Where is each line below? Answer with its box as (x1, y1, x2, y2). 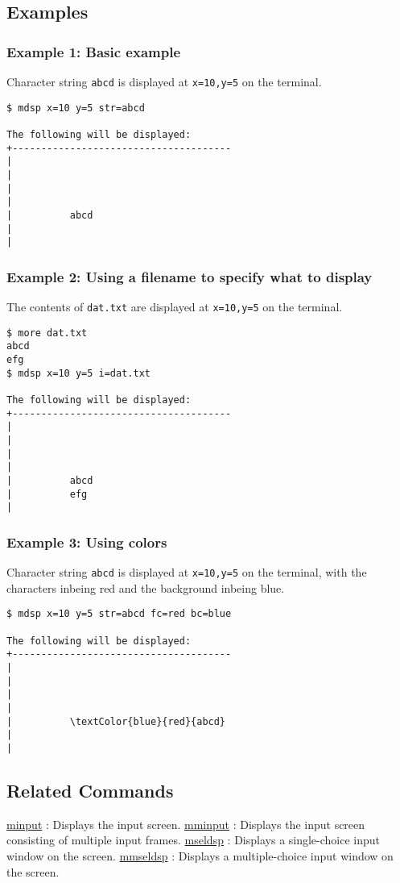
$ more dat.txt (6, 327, 88, 339)
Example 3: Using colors (6, 531, 167, 552)
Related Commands (6, 778, 174, 803)
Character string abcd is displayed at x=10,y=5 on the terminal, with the (6, 564, 367, 581)
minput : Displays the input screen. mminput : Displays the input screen (6, 815, 365, 832)
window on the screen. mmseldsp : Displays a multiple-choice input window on (6, 848, 394, 864)
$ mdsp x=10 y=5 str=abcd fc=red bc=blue (6, 608, 232, 620)
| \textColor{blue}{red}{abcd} (6, 715, 226, 727)
